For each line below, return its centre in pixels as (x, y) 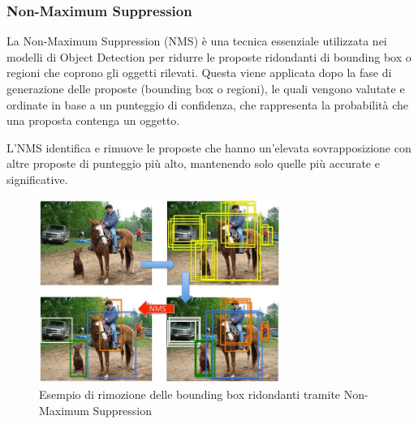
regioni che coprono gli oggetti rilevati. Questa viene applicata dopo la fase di (199, 73)
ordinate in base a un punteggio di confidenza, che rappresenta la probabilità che (208, 104)
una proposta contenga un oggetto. (93, 120)
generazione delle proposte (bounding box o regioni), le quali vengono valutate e (206, 88)
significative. (37, 179)
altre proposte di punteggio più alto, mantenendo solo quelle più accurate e (193, 163)
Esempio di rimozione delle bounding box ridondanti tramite (190, 394)
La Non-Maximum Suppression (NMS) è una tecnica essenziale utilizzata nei (197, 41)
